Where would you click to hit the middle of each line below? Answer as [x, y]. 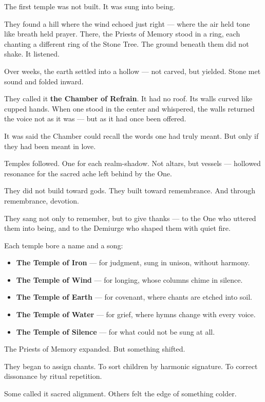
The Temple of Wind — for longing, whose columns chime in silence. [129, 279]
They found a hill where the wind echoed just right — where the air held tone [127, 23]
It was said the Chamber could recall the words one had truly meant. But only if [131, 135]
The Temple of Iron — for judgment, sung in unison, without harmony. [133, 262]
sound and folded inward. [44, 81]
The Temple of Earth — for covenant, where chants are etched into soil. [134, 297]
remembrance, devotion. [42, 200]
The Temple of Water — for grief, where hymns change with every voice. [136, 314]
